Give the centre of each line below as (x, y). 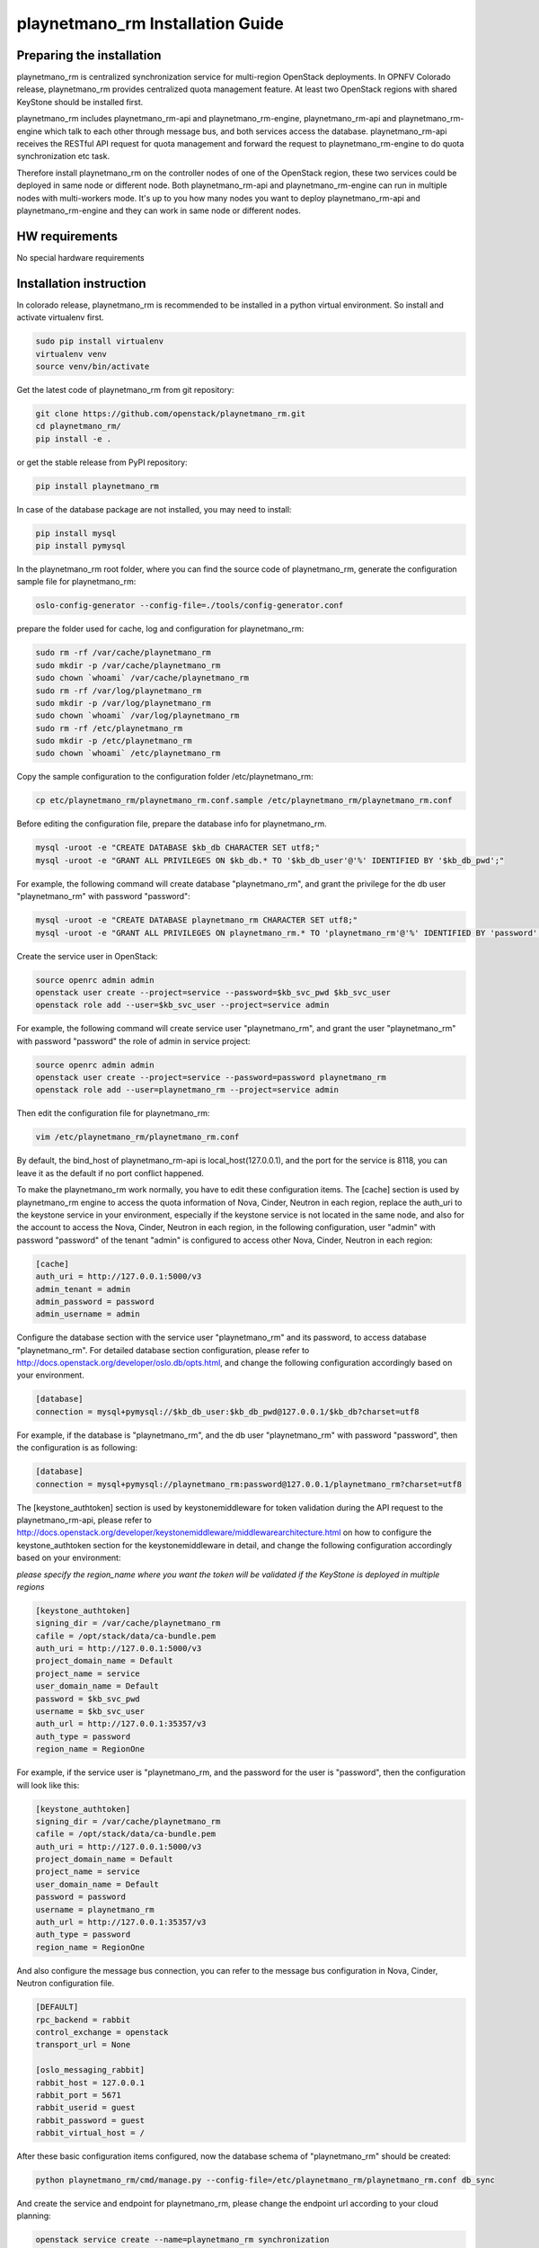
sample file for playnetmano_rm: (76, 582)
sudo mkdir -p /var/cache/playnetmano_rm (128, 665)
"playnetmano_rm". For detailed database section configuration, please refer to (163, 1350)
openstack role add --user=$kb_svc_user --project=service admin (182, 1005)
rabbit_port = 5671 (78, 2095)
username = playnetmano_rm (95, 1909)
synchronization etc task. (63, 156)
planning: (34, 2216)
